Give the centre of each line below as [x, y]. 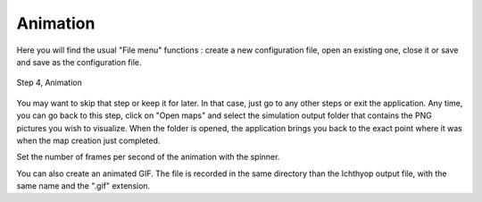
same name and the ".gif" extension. [83, 186]
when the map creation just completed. [88, 140]
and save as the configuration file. [79, 62]
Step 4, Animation [49, 83]
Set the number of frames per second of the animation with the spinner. [148, 157]
